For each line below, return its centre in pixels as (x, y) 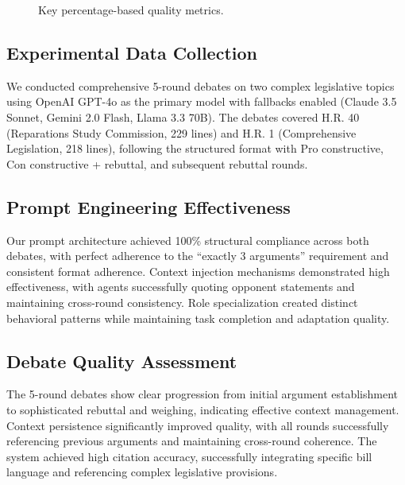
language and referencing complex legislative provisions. (142, 472)
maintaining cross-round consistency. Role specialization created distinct (182, 302)
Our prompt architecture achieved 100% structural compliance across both (188, 240)
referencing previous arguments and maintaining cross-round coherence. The (192, 441)
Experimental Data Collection (132, 52)
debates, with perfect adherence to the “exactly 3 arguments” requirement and (198, 256)
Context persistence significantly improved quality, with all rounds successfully (198, 425)
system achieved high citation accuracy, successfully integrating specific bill (189, 456)
